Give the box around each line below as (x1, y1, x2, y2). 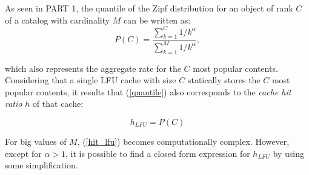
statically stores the (187, 74, 261, 86)
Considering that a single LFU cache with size (5, 74, 176, 86)
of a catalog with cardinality (5, 13, 110, 26)
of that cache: (32, 97, 84, 110)
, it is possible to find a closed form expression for (65, 147, 250, 159)
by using (273, 147, 304, 159)
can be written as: (124, 13, 191, 26)
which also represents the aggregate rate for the (5, 62, 181, 74)
